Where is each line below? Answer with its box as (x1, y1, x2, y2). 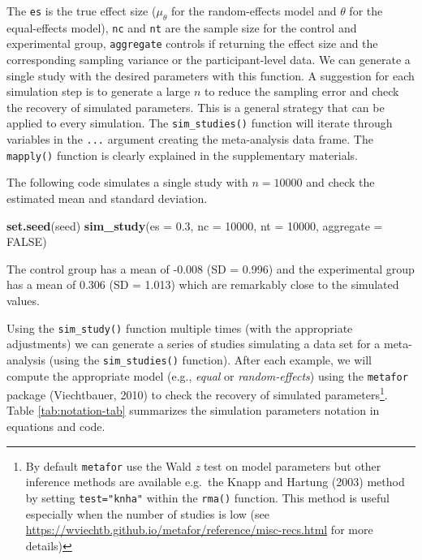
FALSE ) (6, 233, 47, 250)
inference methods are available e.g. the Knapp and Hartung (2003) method (25, 473, 405, 490)
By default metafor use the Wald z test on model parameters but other (25, 457, 381, 474)
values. (6, 292, 40, 309)
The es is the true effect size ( (6, 2, 157, 19)
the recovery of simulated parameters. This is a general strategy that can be (6, 98, 385, 115)
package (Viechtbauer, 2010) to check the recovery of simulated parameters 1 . (6, 384, 388, 403)
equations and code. (6, 418, 105, 435)
